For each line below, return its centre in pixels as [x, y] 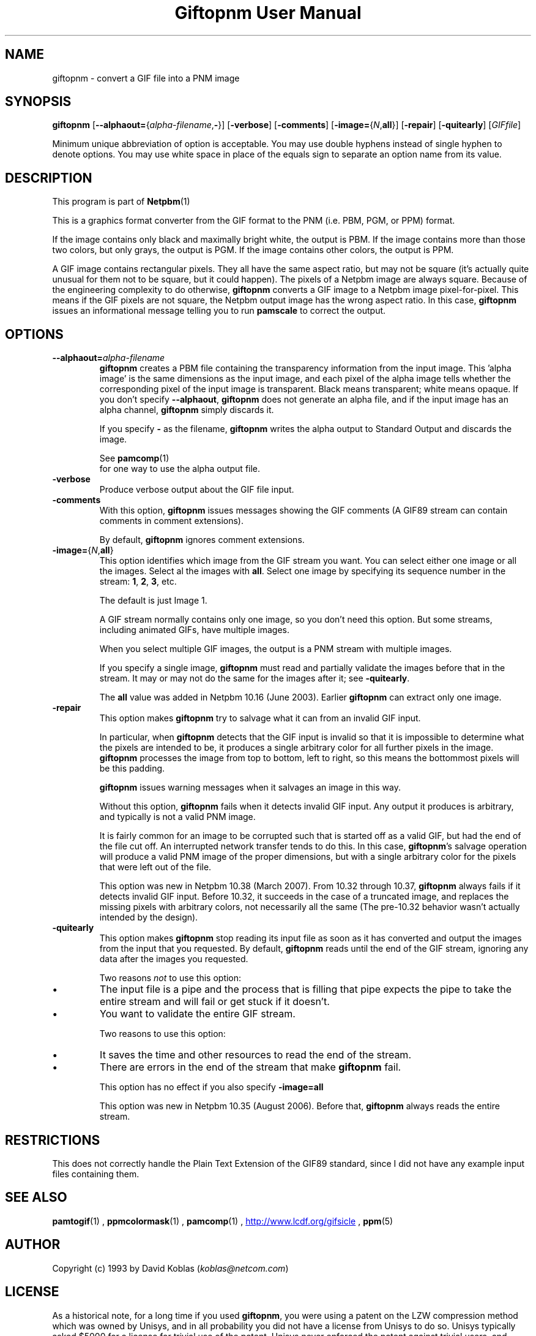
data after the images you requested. [174, 959]
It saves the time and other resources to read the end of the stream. [255, 1055]
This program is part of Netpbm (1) [121, 202]
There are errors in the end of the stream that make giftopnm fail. [251, 1067]
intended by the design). [149, 917]
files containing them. [96, 1174]
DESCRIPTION [49, 178]
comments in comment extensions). [172, 521]
